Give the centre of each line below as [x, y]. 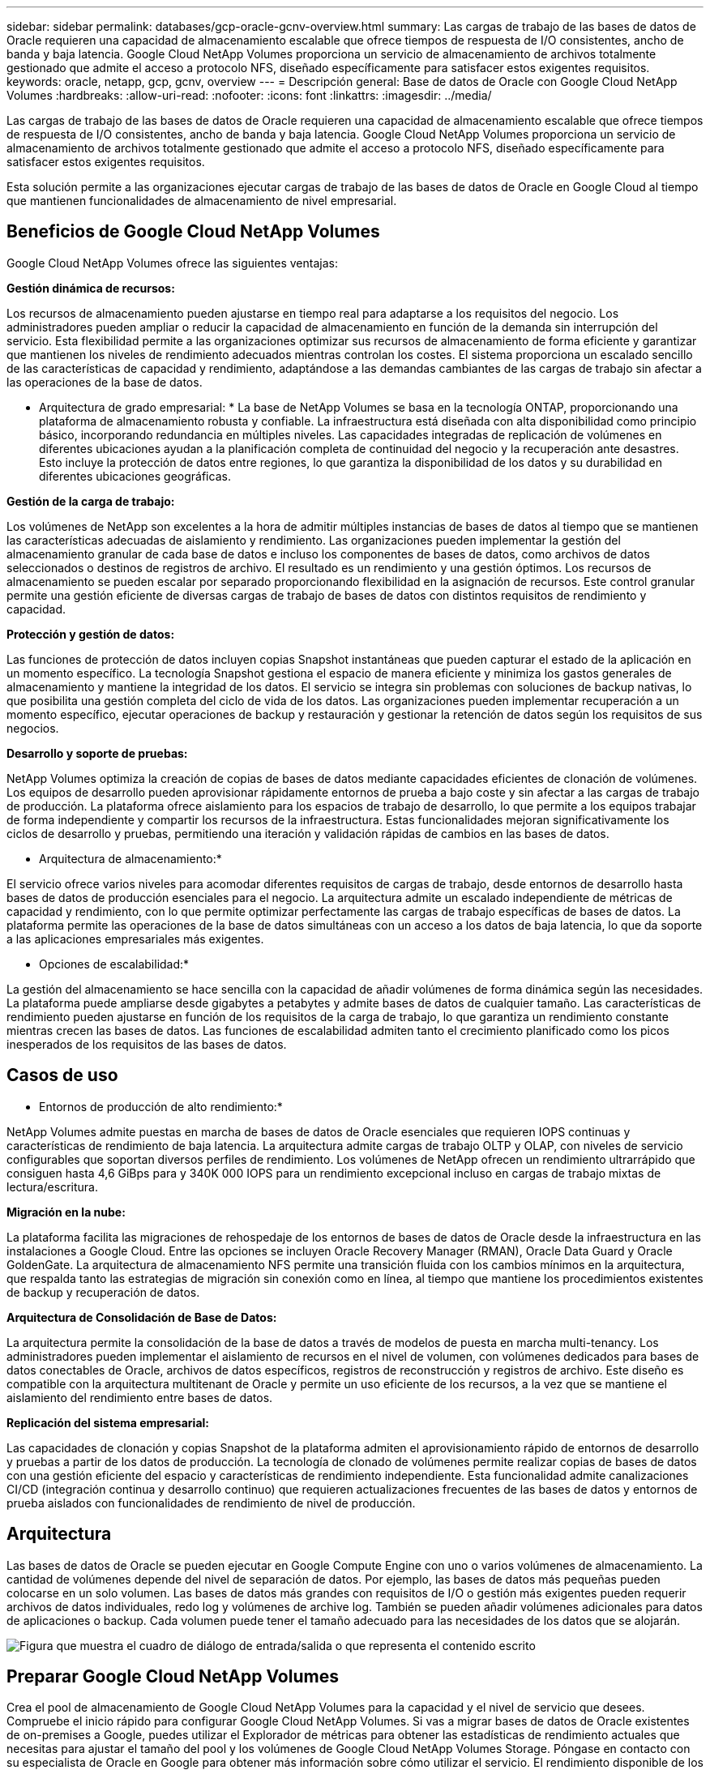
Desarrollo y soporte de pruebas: [97, 753]
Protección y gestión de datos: [91, 634]
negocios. [33, 728]
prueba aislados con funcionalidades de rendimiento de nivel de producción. [211, 1503]
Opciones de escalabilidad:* [114, 964]
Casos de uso [62, 1075]
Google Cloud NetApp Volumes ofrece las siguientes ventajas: [172, 263]
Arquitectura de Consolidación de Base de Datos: [142, 1317]
